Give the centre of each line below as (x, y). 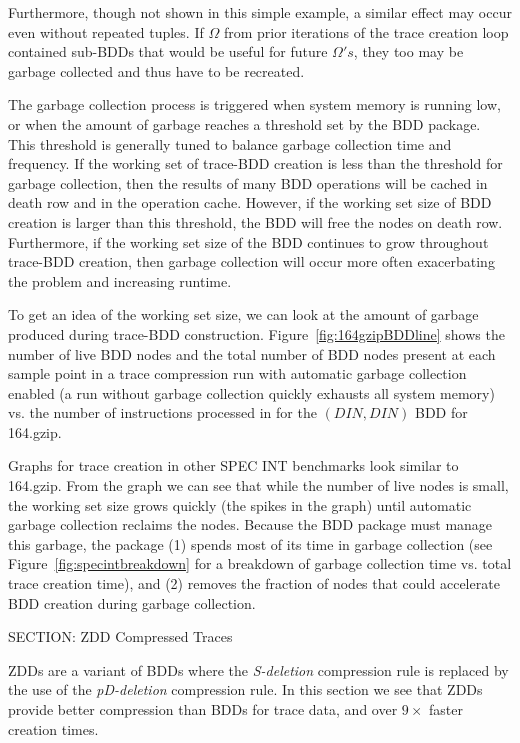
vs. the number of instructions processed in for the (162, 412)
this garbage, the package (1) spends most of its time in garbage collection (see (250, 543)
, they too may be (408, 51)
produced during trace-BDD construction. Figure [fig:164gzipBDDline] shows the (256, 333)
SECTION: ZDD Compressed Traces (120, 636)
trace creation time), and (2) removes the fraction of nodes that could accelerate (254, 583)
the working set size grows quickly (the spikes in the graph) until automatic (240, 504)
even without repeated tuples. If (106, 31)
